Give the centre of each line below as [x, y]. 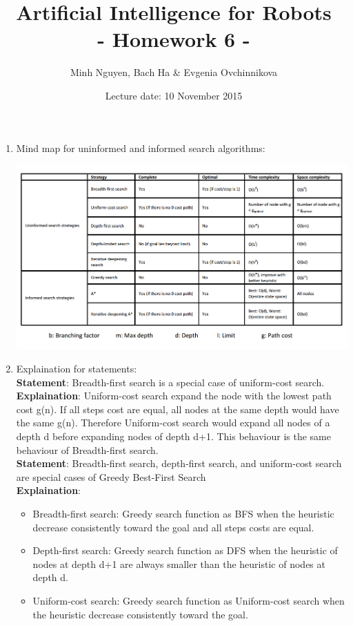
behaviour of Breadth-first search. [87, 449]
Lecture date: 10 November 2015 [174, 95]
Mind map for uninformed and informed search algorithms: [141, 148]
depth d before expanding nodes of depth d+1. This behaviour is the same [173, 436]
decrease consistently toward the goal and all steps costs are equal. [173, 527]
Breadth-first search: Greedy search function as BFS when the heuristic [183, 514]
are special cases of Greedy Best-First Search [111, 476]
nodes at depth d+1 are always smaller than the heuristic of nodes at [179, 563]
